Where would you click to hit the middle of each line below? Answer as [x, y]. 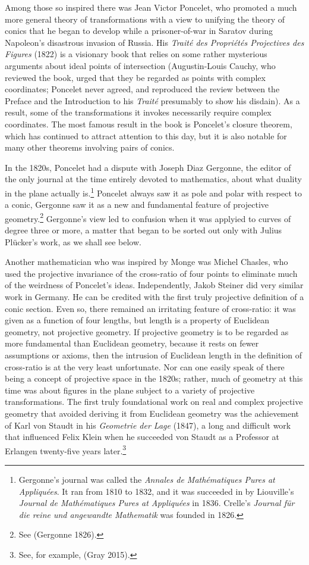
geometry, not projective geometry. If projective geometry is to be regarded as [147, 331]
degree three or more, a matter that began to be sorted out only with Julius [144, 230]
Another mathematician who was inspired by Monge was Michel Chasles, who [146, 262]
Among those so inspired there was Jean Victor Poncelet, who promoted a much [151, 7]
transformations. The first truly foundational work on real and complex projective [154, 402]
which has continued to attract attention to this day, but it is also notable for [146, 135]
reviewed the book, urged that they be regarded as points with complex [135, 77]
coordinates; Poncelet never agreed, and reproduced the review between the [142, 89]
